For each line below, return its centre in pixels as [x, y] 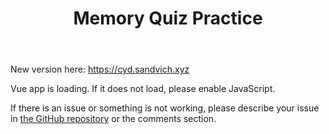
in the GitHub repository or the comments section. [113, 119]
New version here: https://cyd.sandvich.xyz [100, 69]
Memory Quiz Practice [168, 18]
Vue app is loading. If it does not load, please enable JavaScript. [143, 89]
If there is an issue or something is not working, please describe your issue [165, 108]
